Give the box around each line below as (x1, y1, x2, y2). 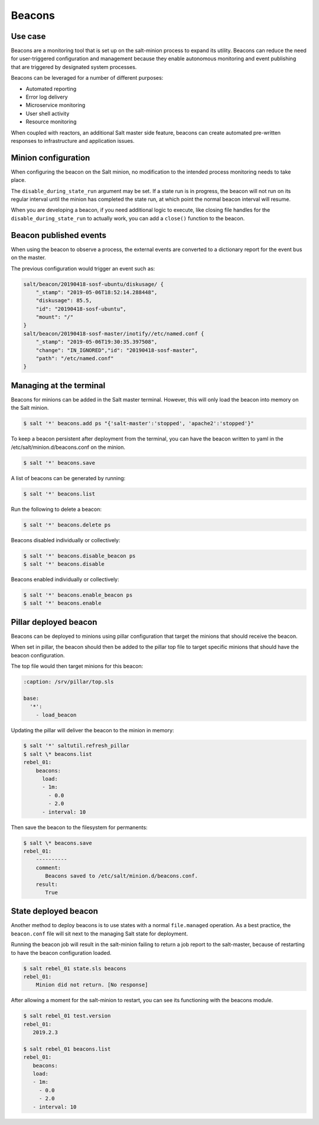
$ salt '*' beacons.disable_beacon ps (23, 552, 136, 559)
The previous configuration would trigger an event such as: (11, 265, 155, 272)
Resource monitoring (25, 118, 77, 125)
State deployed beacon (11, 906, 99, 917)
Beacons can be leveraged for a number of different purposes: (11, 74, 164, 81)
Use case (11, 31, 46, 41)
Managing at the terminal (11, 380, 106, 390)
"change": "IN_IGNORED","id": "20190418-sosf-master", (35, 347, 198, 354)
